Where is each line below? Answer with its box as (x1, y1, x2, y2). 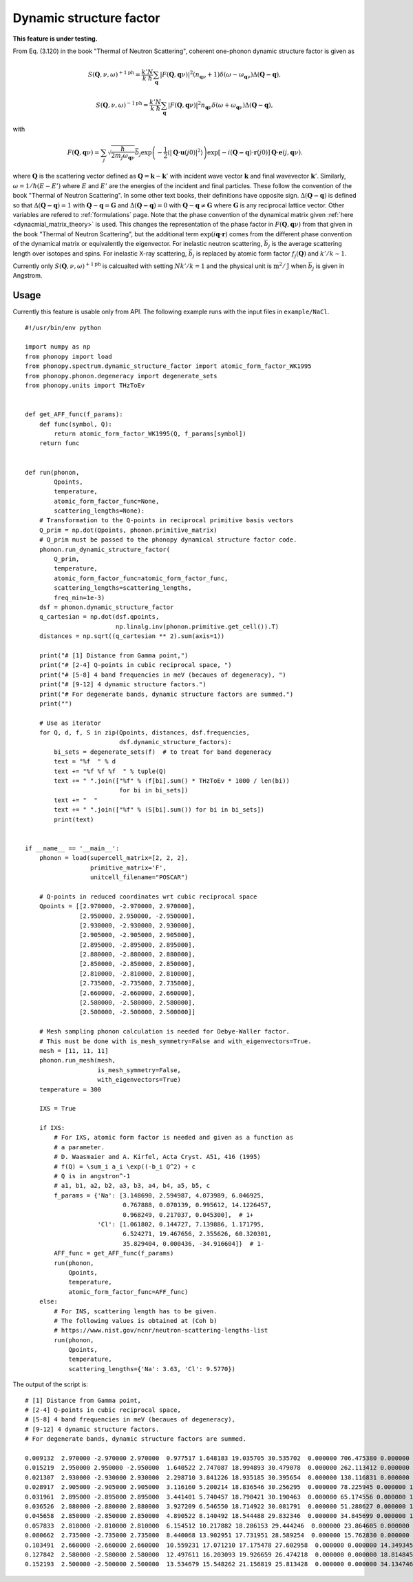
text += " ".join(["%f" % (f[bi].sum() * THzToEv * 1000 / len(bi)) (54, 777, 290, 785)
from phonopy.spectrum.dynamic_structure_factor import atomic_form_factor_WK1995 (25, 362, 312, 370)
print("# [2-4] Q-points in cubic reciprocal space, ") (39, 661, 232, 669)
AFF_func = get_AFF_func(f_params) (54, 1249, 174, 1257)
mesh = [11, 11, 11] (39, 1047, 109, 1054)
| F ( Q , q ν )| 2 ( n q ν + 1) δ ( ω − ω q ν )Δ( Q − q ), (159, 70, 282, 80)
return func (39, 440, 80, 447)
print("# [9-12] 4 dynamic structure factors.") (39, 681, 206, 688)
